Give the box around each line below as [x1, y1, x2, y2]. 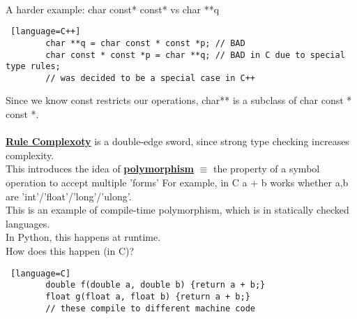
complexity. [6, 147, 54, 162]
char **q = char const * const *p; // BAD [45, 38, 245, 48]
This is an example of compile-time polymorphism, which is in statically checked [6, 202, 349, 217]
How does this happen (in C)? [6, 244, 135, 258]
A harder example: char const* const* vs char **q [6, 1, 220, 16]
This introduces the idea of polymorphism [6, 161, 194, 176]
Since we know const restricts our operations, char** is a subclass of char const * [6, 93, 352, 107]
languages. [6, 216, 50, 230]
